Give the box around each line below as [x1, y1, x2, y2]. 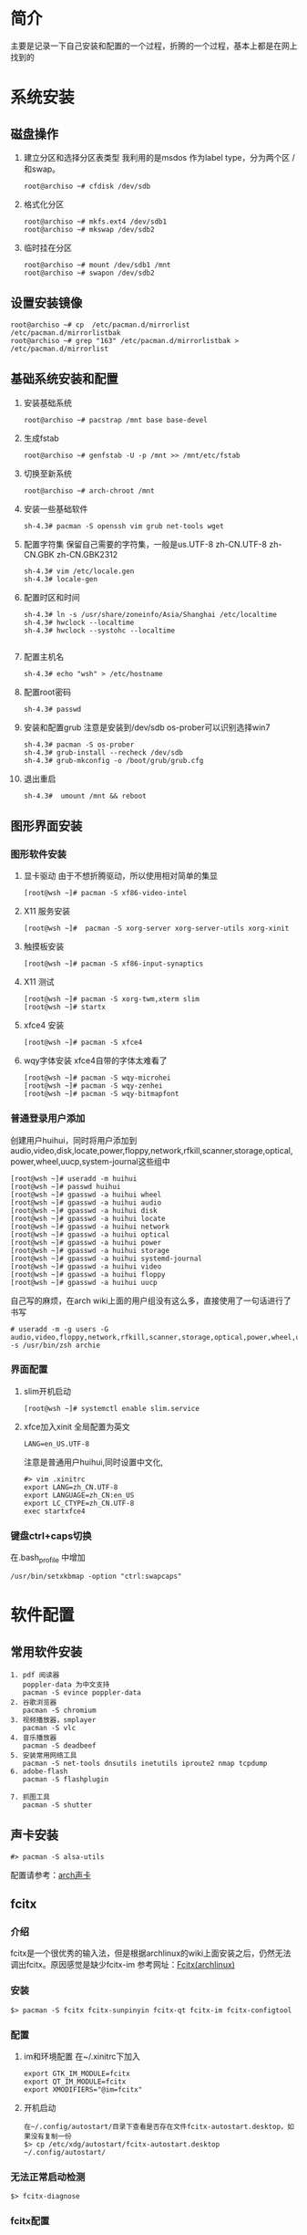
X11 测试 [23, 977, 55, 987]
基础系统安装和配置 [10, 371, 118, 387]
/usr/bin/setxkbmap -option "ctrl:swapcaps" [10, 1572, 182, 1581]
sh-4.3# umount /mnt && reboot [23, 791, 147, 800]
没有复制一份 [30, 2132, 72, 2141]
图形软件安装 [10, 848, 67, 861]
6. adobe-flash [10, 1767, 68, 1776]
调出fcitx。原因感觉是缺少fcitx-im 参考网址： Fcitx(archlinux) [10, 1959, 236, 1970]
